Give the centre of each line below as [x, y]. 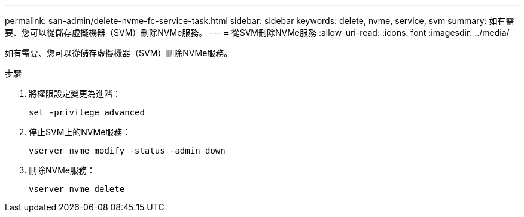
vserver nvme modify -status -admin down [127, 151]
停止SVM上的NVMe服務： [80, 132]
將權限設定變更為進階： [75, 94]
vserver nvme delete [77, 189]
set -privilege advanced [87, 112]
